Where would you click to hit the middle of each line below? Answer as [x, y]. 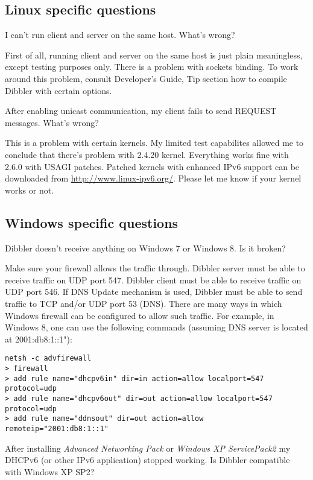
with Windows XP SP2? [50, 471]
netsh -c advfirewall [48, 358]
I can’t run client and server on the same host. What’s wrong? [120, 35]
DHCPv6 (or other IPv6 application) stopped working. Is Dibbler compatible [147, 460]
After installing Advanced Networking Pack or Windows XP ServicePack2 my [148, 448]
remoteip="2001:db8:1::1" [57, 428]
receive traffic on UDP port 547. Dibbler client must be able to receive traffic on [153, 279]
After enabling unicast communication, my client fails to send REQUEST [141, 111]
